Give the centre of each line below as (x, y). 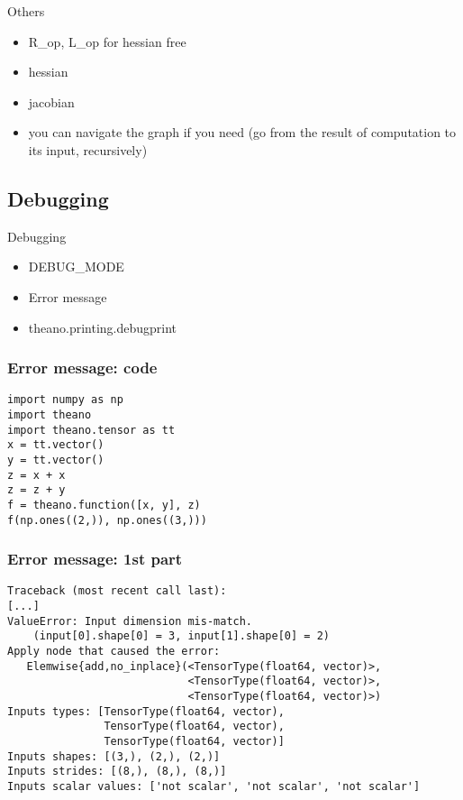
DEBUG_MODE (76, 267)
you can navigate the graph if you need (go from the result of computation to (242, 132)
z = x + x (36, 475)
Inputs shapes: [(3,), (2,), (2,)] (114, 756)
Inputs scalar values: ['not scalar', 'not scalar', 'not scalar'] (214, 787)
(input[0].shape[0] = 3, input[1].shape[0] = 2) (181, 636)
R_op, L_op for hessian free (107, 41)
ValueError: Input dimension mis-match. (130, 621)
